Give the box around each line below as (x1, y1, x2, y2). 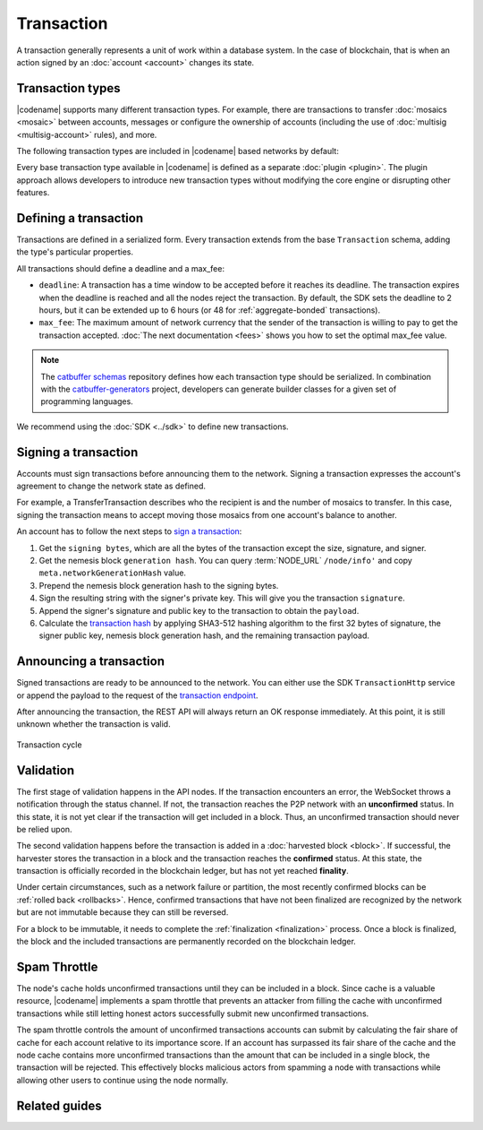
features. (16, 187, 50, 198)
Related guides (16, 1098, 102, 1113)
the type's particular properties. (16, 246, 134, 257)
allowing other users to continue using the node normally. (16, 1074, 229, 1085)
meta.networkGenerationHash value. (38, 567, 187, 578)
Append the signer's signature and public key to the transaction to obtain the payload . (38, 605, 360, 616)
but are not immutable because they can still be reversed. (16, 907, 229, 918)
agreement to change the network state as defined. (16, 480, 206, 492)
